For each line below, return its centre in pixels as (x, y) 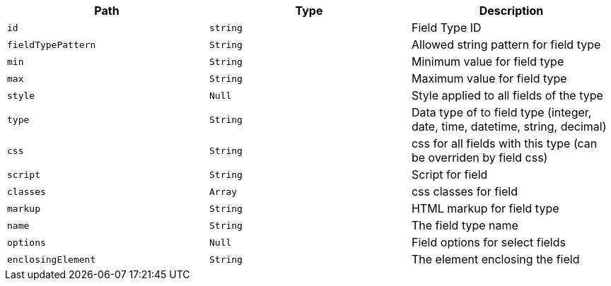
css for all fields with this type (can (504, 143)
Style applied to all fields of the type (507, 95)
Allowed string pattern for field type (506, 44)
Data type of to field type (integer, (501, 112)
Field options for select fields (488, 242)
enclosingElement (52, 259)
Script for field (449, 174)
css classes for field (465, 191)
